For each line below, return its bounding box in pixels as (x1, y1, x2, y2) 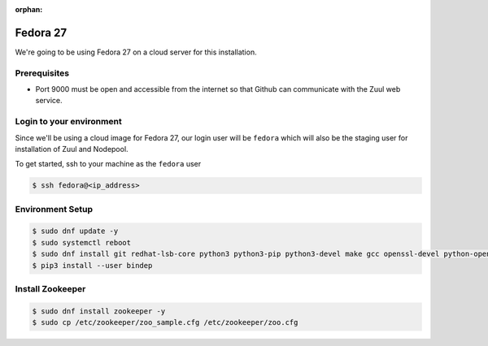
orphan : (15, 5, 43, 14)
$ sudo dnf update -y (32, 227, 119, 236)
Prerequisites (15, 67, 69, 79)
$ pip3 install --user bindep (32, 261, 153, 270)
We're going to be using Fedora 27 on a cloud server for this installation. (15, 47, 257, 57)
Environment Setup (15, 203, 94, 214)
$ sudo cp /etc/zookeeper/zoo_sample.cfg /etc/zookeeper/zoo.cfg (32, 318, 298, 327)
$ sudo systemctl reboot (32, 238, 132, 247)
